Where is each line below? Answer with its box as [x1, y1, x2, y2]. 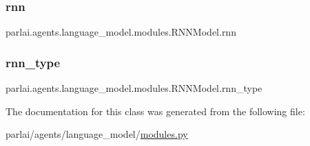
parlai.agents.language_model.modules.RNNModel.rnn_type [6, 81, 262, 95]
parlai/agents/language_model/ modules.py [6, 127, 188, 141]
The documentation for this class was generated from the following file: [6, 104, 305, 118]
